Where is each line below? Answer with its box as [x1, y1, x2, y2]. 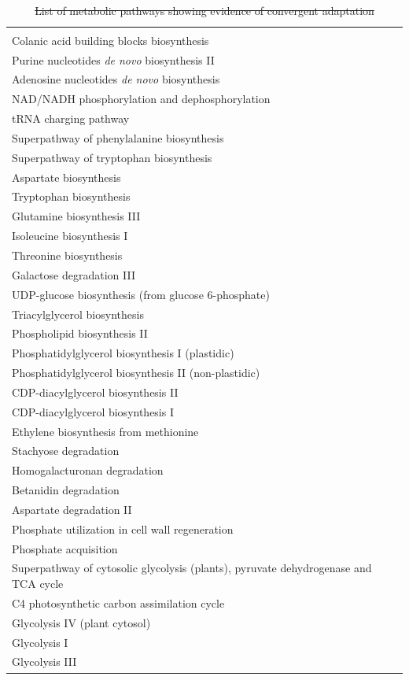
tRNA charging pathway [12, 110, 130, 127]
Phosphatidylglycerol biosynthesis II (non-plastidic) [12, 364, 260, 381]
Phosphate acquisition [12, 540, 118, 556]
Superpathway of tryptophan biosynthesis [12, 149, 212, 165]
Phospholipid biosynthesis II [12, 325, 148, 342]
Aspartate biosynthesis [12, 168, 121, 185]
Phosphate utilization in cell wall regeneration [12, 520, 234, 537]
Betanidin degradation [12, 482, 120, 498]
